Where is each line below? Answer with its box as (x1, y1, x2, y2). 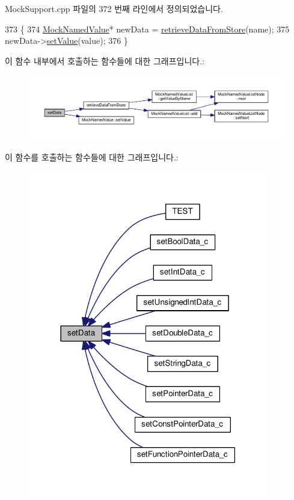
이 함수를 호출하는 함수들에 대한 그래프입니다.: (5, 151, 179, 163)
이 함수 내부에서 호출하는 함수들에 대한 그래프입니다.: (5, 54, 204, 67)
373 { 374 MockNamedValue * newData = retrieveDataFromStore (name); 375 (5, 22, 290, 35)
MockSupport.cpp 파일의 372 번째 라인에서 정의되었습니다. (5, 2, 223, 14)
